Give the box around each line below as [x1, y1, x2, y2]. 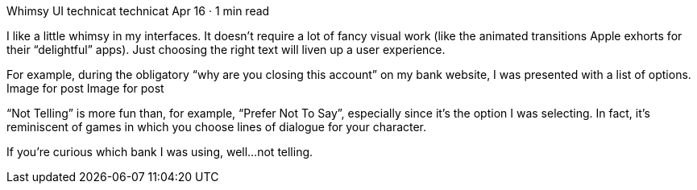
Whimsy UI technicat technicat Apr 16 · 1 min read [6, 4, 270, 18]
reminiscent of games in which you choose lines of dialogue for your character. [6, 120, 427, 134]
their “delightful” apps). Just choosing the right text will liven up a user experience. [6, 43, 446, 56]
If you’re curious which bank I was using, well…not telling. [6, 145, 313, 159]
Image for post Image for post [6, 81, 164, 95]
